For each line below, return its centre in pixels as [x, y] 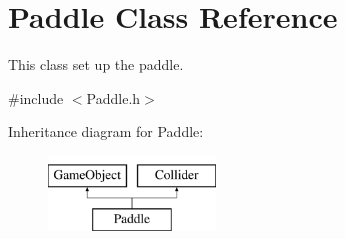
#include [36, 97]
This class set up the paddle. [96, 64]
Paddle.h [113, 97]
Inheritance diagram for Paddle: [106, 131]
